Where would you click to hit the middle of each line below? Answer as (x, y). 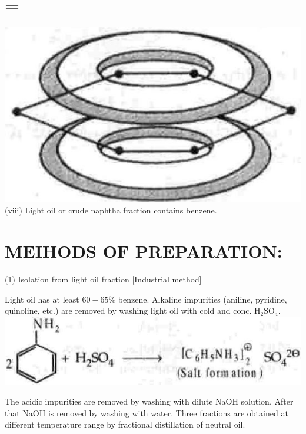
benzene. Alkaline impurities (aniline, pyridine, (202, 299)
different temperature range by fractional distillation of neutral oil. (125, 424)
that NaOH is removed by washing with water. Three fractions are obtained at (147, 412)
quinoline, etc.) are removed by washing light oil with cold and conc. (128, 310)
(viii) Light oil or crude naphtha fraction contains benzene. (111, 210)
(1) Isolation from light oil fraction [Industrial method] (103, 279)
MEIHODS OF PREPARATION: (144, 251)
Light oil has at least (42, 299)
